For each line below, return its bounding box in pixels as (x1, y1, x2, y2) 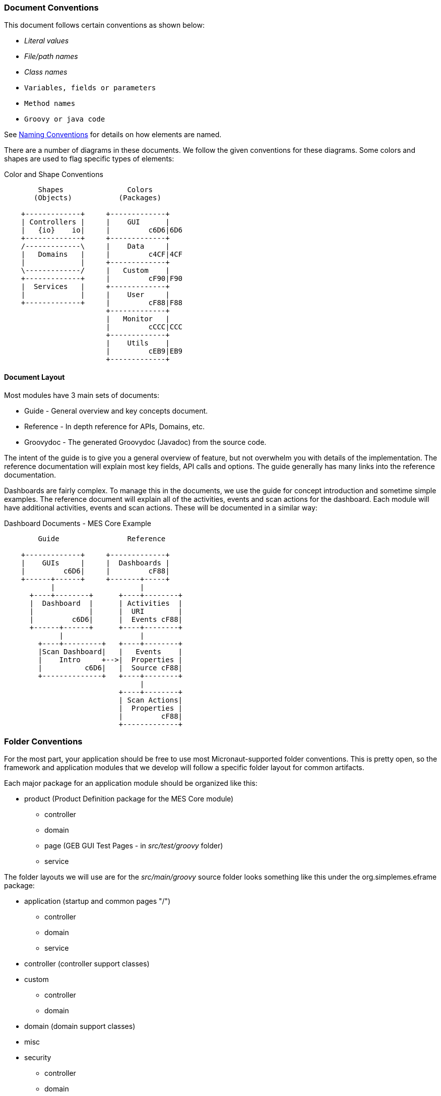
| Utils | (106, 339, 170, 348)
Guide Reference (38, 534, 166, 543)
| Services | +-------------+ (21, 282, 170, 291)
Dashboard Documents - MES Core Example (4, 518, 151, 528)
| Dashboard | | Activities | (29, 599, 183, 607)
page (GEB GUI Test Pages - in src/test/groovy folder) (44, 841, 223, 850)
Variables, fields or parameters (24, 84, 156, 92)
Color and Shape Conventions (4, 170, 103, 179)
